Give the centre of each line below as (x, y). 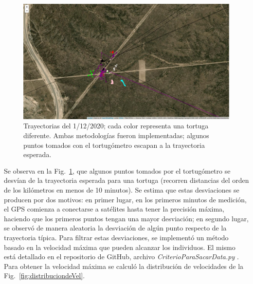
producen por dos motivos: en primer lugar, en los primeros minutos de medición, (125, 199)
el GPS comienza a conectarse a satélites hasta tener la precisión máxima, (114, 209)
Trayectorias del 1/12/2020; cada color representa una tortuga (116, 126)
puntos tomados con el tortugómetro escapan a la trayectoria (114, 145)
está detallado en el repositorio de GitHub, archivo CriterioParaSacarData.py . (121, 257)
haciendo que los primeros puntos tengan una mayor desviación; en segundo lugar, (126, 218)
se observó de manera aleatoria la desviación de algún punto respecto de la (115, 228)
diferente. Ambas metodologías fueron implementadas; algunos (116, 135)
